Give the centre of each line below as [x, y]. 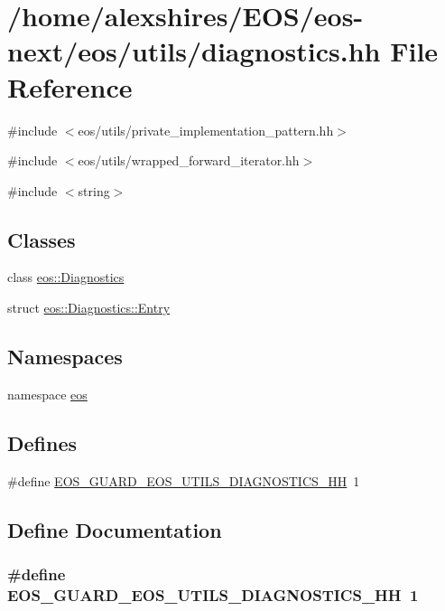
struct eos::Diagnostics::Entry [89, 308]
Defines [42, 442]
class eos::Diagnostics [66, 277]
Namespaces [65, 357]
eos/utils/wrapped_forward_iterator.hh [189, 160]
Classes [42, 239]
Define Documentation [115, 529]
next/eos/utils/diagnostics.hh [194, 51]
